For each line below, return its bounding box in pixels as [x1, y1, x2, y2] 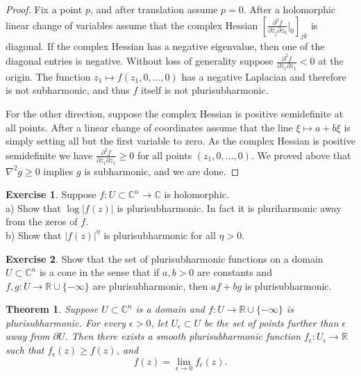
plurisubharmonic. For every [6, 315, 126, 329]
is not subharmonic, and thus [6, 83, 130, 97]
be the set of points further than [203, 315, 339, 329]
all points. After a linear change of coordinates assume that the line [6, 120, 293, 134]
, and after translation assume [90, 2, 218, 16]
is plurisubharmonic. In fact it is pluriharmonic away [117, 200, 342, 215]
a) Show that [6, 200, 61, 215]
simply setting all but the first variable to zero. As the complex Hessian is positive [6, 133, 355, 148]
